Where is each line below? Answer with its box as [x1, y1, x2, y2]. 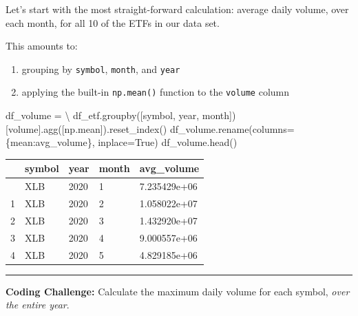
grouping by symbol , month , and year [21, 61, 180, 76]
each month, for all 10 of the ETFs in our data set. [6, 15, 220, 30]
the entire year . [6, 297, 70, 312]
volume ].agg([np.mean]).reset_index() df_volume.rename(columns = [8, 121, 295, 136]
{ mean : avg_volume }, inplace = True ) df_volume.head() [6, 135, 238, 149]
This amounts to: [6, 39, 78, 53]
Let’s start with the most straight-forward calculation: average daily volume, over [6, 2, 349, 16]
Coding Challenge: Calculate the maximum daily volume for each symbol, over [6, 284, 350, 298]
